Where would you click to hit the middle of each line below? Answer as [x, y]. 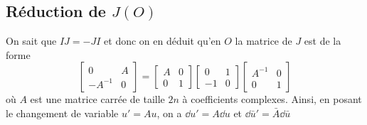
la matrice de [264, 41]
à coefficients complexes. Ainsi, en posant [272, 99]
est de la [323, 41]
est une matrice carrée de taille [97, 99]
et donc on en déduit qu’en [163, 41]
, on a [169, 113]
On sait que [31, 41]
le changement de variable [62, 113]
